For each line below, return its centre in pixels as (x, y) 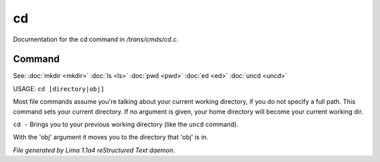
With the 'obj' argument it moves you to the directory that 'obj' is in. (111, 137)
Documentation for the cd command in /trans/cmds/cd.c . (96, 39)
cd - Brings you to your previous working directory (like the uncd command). (126, 124)
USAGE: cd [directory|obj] (59, 88)
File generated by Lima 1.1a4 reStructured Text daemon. (94, 150)
